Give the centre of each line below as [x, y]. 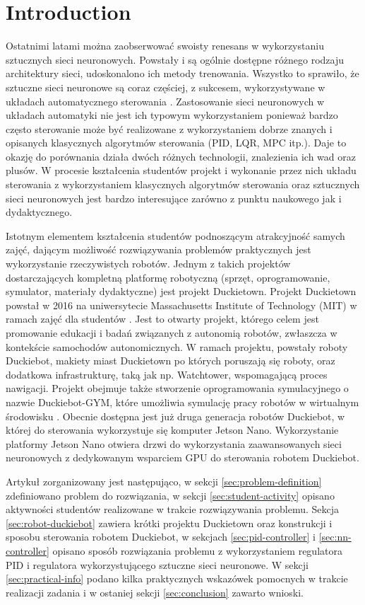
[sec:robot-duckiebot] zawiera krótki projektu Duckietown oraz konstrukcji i [169, 523]
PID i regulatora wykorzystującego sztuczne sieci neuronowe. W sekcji [157, 564]
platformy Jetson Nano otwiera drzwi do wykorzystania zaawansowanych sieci [174, 443]
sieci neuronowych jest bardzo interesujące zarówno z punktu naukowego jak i [174, 198]
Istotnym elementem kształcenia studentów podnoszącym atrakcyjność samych [175, 235]
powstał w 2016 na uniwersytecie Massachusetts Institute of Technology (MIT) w [181, 305]
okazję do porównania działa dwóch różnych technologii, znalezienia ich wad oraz [181, 156]
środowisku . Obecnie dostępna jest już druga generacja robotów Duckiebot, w [175, 416]
